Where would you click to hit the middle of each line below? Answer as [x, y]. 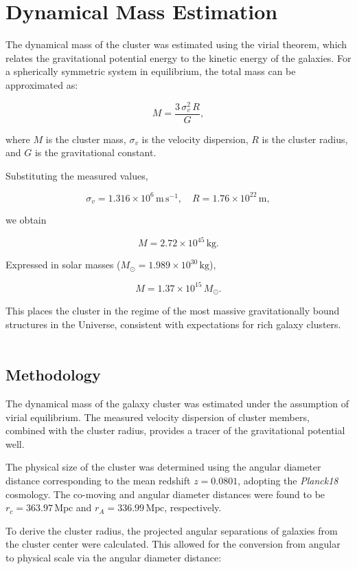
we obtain [26, 220]
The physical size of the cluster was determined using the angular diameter [163, 467]
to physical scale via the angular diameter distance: [114, 557]
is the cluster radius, [305, 139]
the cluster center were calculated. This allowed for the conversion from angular [173, 544]
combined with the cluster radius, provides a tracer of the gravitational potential [175, 430]
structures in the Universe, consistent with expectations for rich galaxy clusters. [173, 324]
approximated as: [42, 84]
